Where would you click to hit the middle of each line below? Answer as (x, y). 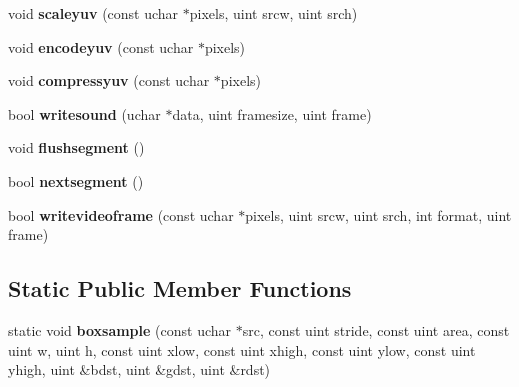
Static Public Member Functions (180, 288)
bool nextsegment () (76, 180)
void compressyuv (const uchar (109, 80)
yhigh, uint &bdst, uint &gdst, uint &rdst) (139, 369)
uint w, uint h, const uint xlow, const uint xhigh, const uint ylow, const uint (242, 349)
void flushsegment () (76, 147)
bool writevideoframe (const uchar (121, 214)
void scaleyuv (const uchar (93, 13)
